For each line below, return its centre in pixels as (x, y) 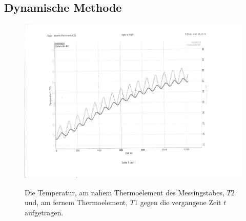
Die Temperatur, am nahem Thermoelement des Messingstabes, (125, 192)
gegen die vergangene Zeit (181, 202)
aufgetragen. (44, 213)
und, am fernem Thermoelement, (76, 202)
